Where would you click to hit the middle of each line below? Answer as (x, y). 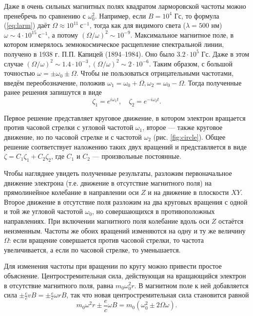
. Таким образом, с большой (191, 63)
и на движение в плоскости (188, 192)
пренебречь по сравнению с (45, 15)
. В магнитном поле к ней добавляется (191, 285)
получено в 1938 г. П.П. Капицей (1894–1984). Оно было (89, 53)
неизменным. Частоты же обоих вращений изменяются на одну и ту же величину (125, 230)
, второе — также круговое (183, 127)
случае (14, 63)
